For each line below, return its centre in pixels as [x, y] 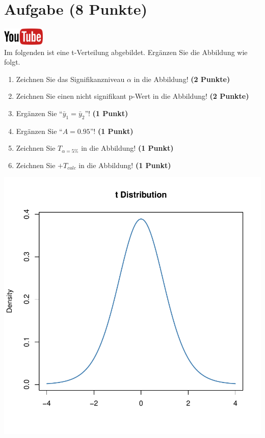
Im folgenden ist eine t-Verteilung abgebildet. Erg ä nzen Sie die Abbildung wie [126, 52]
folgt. [12, 62]
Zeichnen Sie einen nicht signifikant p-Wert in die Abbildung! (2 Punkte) [132, 96]
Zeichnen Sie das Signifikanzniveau [70, 79]
